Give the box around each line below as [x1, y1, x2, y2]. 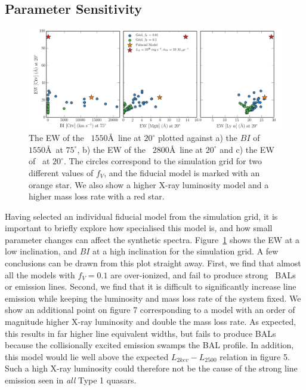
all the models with [5, 268, 75, 281]
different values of [29, 166, 94, 179]
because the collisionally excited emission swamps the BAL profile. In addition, [5, 339, 294, 351]
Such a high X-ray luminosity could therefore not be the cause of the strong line [5, 362, 298, 374]
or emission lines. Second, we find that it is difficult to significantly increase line [5, 280, 296, 293]
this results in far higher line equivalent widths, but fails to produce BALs [5, 327, 276, 339]
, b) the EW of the [77, 143, 146, 155]
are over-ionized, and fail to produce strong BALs [110, 268, 296, 281]
